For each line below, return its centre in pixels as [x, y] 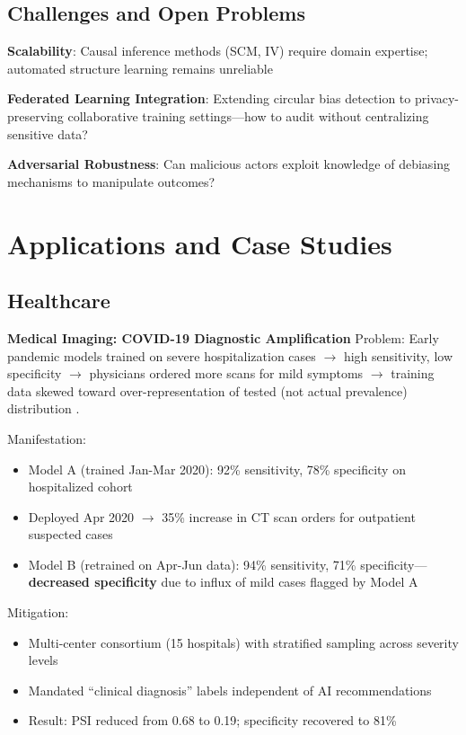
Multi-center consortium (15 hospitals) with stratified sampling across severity [243, 642]
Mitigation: [38, 612]
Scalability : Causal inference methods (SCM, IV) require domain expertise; [218, 51]
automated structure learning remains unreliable [140, 68]
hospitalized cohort [80, 487]
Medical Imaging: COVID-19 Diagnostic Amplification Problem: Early [223, 337]
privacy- [437, 98]
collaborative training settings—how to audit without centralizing [248, 115]
